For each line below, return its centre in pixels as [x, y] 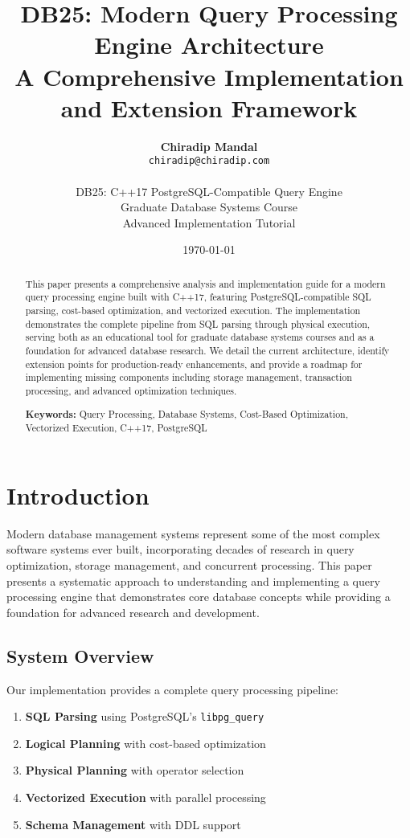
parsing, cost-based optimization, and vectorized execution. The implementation [193, 311]
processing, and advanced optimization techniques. [131, 390]
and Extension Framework [209, 107]
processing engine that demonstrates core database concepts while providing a [199, 597]
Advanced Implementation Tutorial [209, 222]
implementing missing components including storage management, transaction [189, 377]
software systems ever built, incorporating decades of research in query [180, 549]
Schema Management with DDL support [133, 824]
